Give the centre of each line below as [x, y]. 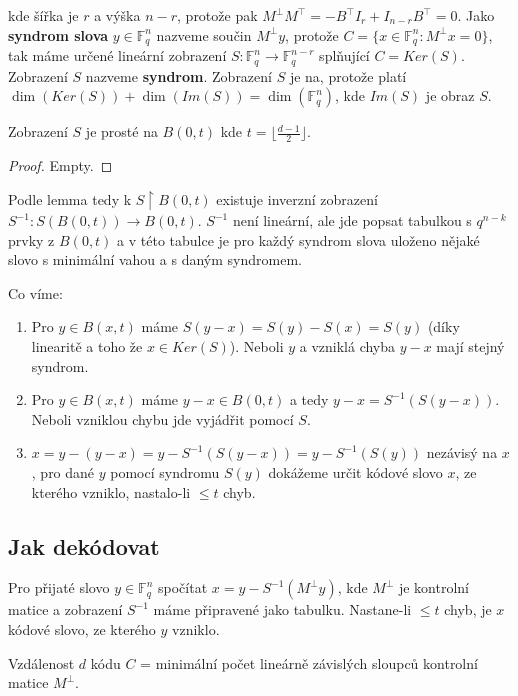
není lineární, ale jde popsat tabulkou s [352, 220]
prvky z [31, 239]
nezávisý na [462, 452]
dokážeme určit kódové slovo [355, 471]
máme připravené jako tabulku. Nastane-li [282, 609]
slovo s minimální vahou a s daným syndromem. [155, 259]
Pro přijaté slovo [59, 587]
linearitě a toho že [87, 345]
